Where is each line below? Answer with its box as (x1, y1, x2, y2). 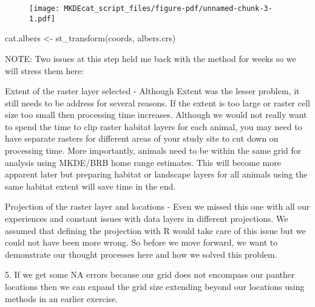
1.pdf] (29, 14, 55, 23)
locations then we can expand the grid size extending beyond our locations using (5, 280, 305, 292)
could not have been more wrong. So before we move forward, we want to (5, 236, 278, 249)
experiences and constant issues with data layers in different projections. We (5, 212, 288, 225)
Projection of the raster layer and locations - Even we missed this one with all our (5, 200, 310, 213)
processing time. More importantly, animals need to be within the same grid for (5, 144, 302, 157)
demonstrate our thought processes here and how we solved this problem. (5, 247, 277, 260)
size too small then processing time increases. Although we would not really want (5, 108, 307, 121)
